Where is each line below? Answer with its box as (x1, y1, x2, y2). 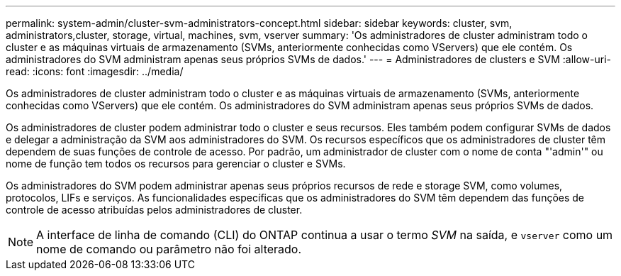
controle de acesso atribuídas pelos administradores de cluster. (6, 204, 303, 216)
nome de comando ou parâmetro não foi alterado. (36, 242, 302, 256)
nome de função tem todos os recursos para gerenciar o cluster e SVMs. (6, 158, 346, 170)
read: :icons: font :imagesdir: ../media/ (6, 65, 184, 77)
